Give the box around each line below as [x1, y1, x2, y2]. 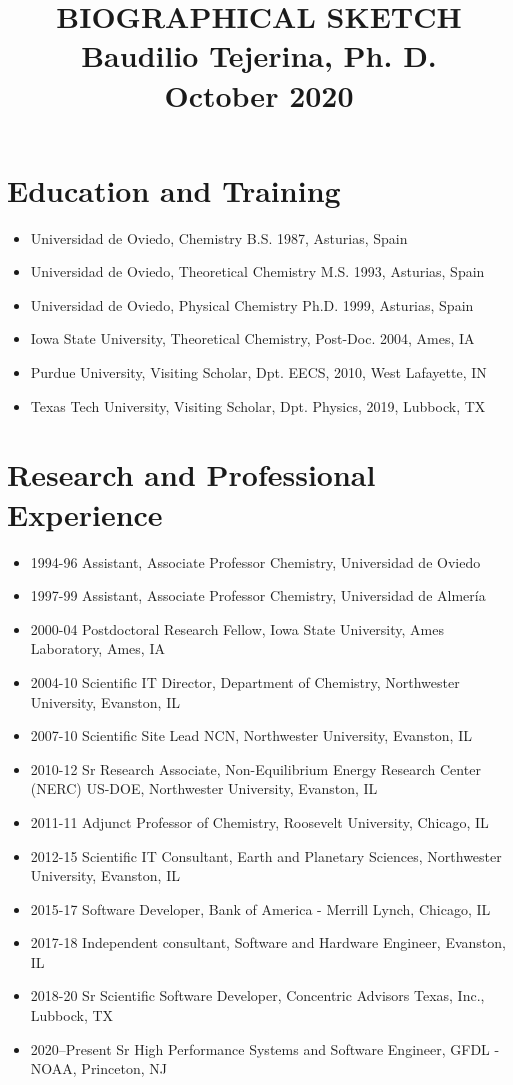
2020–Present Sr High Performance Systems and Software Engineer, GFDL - [30, 1038, 500, 1059]
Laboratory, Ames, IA [30, 638, 165, 659]
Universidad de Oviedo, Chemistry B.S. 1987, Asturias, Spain [30, 227, 408, 248]
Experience [7, 493, 163, 534]
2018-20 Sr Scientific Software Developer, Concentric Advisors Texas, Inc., [30, 985, 485, 1006]
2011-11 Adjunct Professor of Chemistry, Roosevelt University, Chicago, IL [30, 811, 489, 832]
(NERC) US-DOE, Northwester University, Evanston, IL [30, 778, 378, 799]
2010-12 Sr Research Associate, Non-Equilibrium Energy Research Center [30, 758, 481, 779]
